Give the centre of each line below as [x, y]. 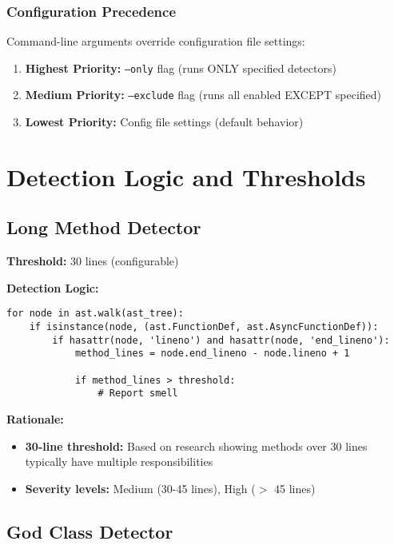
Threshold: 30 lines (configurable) [93, 261]
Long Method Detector [104, 227]
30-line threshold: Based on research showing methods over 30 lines [196, 446]
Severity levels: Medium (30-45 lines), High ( [140, 488]
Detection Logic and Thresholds [186, 176]
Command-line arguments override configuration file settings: [156, 41]
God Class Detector [90, 531]
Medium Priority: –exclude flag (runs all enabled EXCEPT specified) [203, 95]
